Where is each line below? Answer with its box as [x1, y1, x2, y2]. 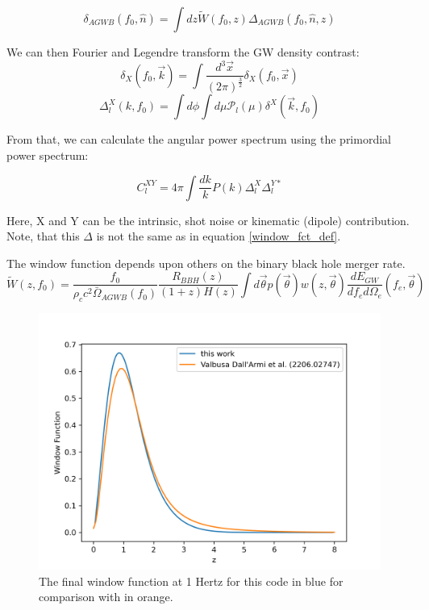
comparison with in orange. [39, 588, 173, 605]
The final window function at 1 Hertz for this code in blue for [39, 572, 344, 589]
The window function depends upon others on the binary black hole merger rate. [6, 254, 406, 271]
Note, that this [6, 228, 80, 244]
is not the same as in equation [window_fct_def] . [96, 228, 341, 244]
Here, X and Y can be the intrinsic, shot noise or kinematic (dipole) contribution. [6, 211, 410, 228]
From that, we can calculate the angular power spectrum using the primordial [6, 131, 391, 148]
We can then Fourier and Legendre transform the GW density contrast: [6, 44, 360, 60]
